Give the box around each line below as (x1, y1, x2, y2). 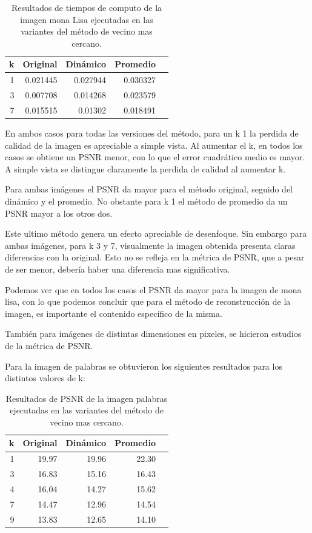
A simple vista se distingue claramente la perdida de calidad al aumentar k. (5, 162, 286, 175)
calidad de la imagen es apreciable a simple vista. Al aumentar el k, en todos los (5, 138, 303, 151)
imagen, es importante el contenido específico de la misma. (5, 307, 222, 319)
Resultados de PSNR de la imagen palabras (5, 392, 168, 404)
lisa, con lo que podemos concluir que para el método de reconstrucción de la (5, 295, 291, 308)
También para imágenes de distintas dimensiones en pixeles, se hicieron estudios (5, 327, 302, 340)
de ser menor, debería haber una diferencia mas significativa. (5, 262, 230, 275)
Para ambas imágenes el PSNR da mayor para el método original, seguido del (5, 183, 293, 195)
